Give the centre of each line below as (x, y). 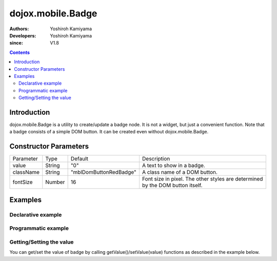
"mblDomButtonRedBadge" (104, 172)
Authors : (19, 29)
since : (16, 43)
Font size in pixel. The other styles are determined (202, 179)
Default (79, 159)
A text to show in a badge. (173, 166)
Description (156, 159)
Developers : (23, 35)
